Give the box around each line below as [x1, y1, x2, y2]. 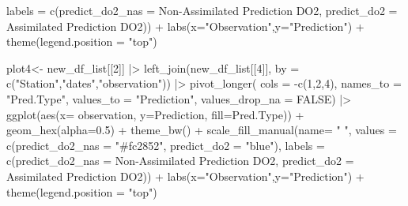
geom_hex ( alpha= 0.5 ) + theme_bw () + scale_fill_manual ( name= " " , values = [6, 122, 397, 138]
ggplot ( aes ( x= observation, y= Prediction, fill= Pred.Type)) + [6, 106, 304, 122]
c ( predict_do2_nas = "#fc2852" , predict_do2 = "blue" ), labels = [6, 137, 325, 153]
